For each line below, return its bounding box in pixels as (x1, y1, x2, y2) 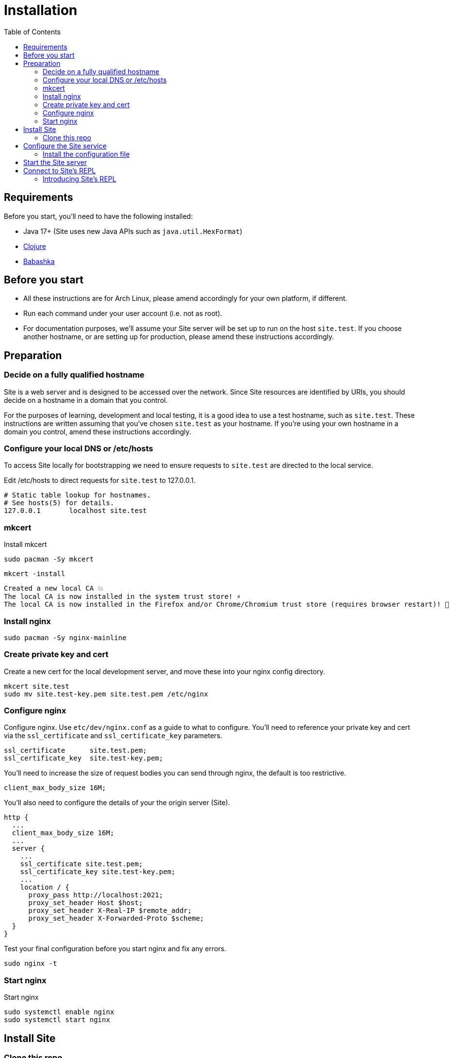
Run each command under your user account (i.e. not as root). (23, 309, 222, 318)
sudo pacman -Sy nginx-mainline (4, 633, 126, 642)
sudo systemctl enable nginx (4, 1008, 114, 1016)
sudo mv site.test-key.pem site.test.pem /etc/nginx (4, 690, 208, 698)
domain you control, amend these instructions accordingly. (4, 427, 191, 436)
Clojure (23, 242, 46, 250)
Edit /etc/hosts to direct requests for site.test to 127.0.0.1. (4, 476, 196, 485)
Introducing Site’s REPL (43, 174, 116, 183)
